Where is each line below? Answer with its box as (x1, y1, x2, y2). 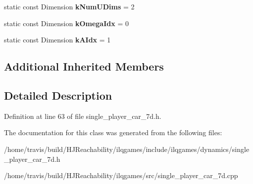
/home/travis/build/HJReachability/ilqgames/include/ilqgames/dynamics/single (4, 144, 250, 154)
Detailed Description (4, 87, 112, 103)
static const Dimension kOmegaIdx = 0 (4, 18, 129, 28)
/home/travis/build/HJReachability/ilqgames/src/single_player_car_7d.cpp (4, 170, 238, 181)
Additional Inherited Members (4, 59, 164, 74)
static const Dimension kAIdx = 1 (4, 35, 111, 45)
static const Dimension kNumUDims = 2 (4, 1, 135, 11)
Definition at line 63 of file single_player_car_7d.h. (4, 110, 161, 121)
